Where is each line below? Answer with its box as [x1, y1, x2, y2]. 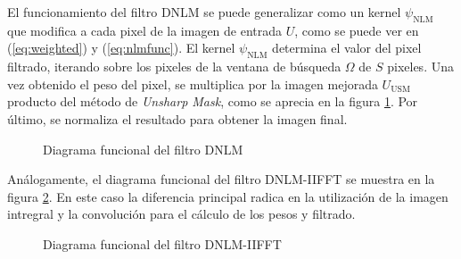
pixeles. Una [387, 57, 454, 76]
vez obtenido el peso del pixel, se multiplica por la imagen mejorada [7, 74, 378, 93]
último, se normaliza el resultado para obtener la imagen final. [7, 109, 348, 128]
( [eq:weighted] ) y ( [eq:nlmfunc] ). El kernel [7, 38, 235, 57]
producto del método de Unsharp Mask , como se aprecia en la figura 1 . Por [7, 92, 418, 111]
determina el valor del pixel [272, 38, 422, 57]
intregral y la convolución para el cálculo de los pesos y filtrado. [7, 205, 356, 223]
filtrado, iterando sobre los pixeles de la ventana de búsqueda [7, 57, 342, 76]
